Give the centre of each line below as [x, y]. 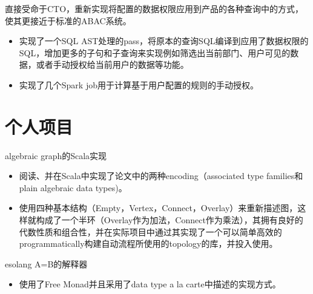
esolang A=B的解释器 [46, 263]
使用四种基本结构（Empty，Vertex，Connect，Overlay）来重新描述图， [158, 208]
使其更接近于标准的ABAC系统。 [68, 20]
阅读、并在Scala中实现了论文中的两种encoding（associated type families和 [161, 176]
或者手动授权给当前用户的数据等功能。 [112, 64]
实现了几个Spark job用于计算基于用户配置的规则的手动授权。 [139, 84]
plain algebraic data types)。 [73, 187]
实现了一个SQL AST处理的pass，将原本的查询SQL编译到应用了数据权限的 [164, 41]
